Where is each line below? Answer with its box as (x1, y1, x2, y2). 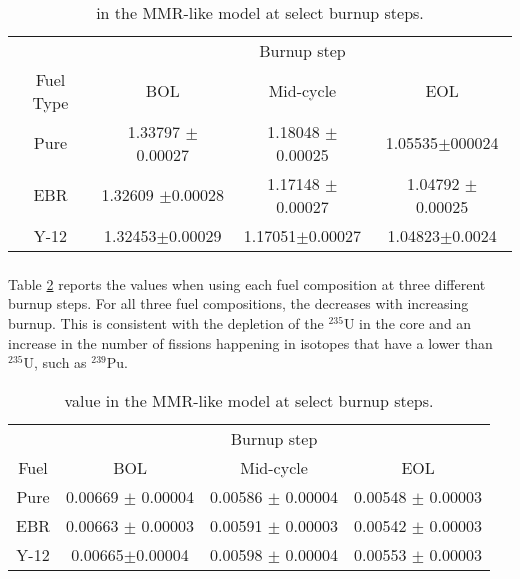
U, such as (23, 352, 87, 373)
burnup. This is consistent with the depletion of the (8, 313, 324, 334)
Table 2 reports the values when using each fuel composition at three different (8, 273, 486, 294)
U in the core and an (343, 313, 472, 334)
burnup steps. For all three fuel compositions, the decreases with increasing (8, 293, 469, 314)
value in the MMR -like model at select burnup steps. (64, 388, 434, 412)
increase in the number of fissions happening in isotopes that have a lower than (8, 332, 493, 353)
